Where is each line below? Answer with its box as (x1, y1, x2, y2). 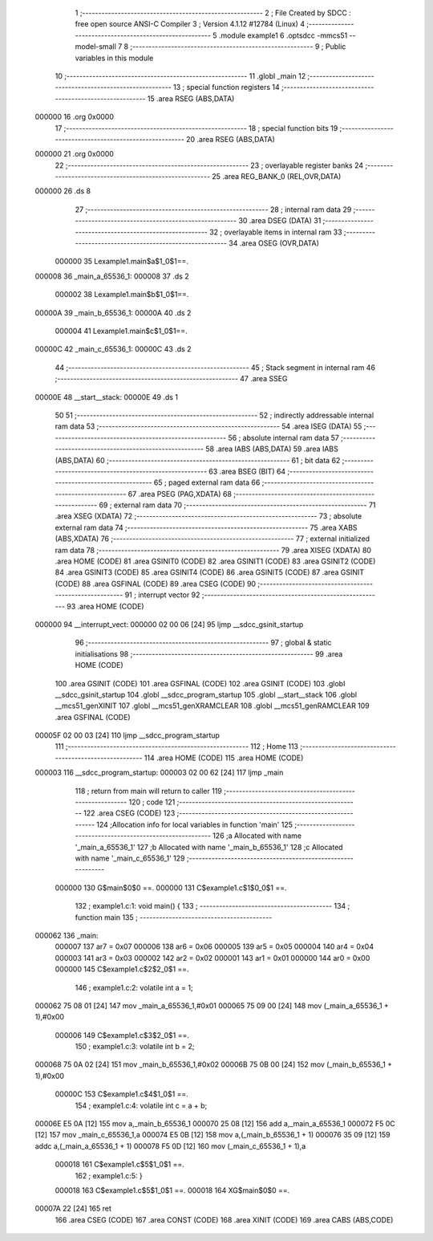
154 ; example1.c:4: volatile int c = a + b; (75, 1101, 208, 1110)
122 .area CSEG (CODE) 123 (83, 808, 176, 818)
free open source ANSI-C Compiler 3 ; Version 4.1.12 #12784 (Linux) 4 (75, 19, 305, 29)
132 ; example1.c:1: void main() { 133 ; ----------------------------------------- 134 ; (75, 901, 350, 911)
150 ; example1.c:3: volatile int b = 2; (75, 1042, 195, 1052)
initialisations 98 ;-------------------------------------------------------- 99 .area (75, 649, 343, 658)
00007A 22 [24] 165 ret (34, 1204, 111, 1214)
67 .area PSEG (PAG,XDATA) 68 (127, 489, 233, 498)
